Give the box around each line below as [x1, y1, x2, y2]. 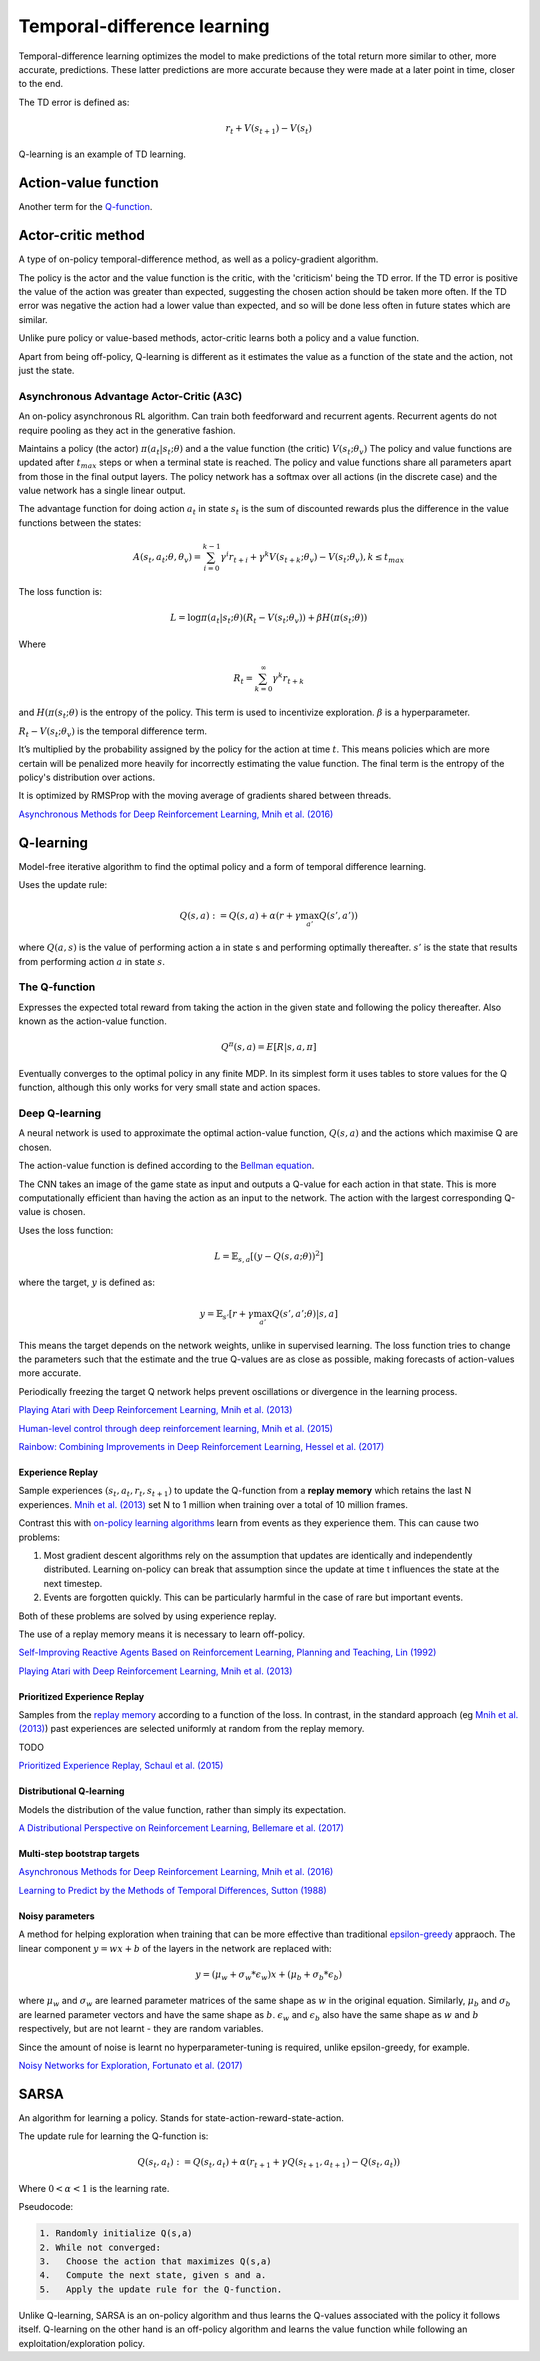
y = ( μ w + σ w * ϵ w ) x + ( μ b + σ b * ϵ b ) [195, 1968, 343, 1982]
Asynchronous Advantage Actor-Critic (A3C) [18, 389, 243, 403]
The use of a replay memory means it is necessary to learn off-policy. [18, 1628, 305, 1640]
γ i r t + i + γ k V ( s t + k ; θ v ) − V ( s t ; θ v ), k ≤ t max [220, 550, 405, 565]
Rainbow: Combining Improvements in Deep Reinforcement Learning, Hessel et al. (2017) [18, 1441, 385, 1453]
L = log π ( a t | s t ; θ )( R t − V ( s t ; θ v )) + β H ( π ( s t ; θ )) [170, 611, 368, 625]
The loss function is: [18, 585, 103, 597]
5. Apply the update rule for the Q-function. [39, 2283, 283, 2295]
